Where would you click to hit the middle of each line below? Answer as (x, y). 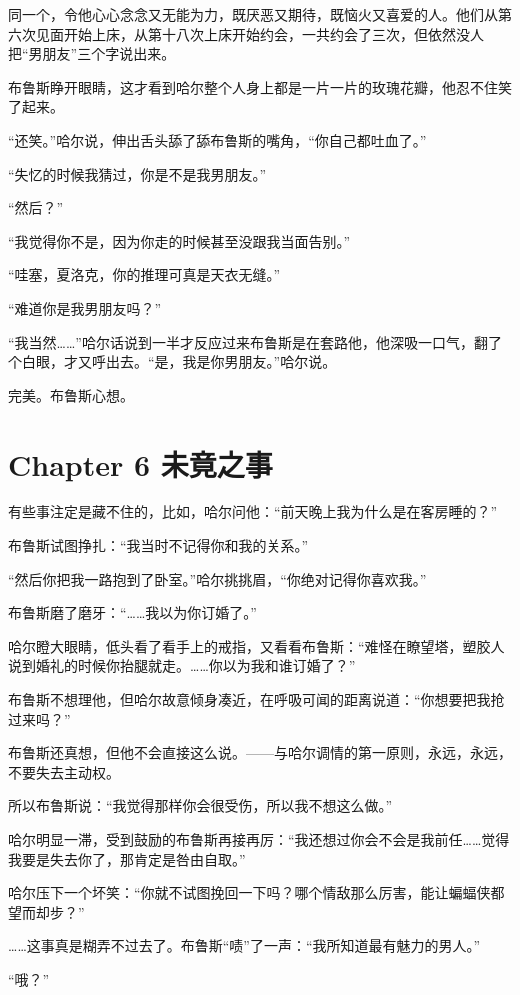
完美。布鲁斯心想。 (71, 394)
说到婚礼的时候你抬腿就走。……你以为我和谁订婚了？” (182, 665)
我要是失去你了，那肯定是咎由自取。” (127, 858)
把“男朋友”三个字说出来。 (92, 53)
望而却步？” (46, 911)
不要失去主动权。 (64, 771)
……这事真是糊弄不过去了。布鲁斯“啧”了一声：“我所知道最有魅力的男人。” (244, 945)
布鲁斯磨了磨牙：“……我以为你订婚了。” (132, 612)
